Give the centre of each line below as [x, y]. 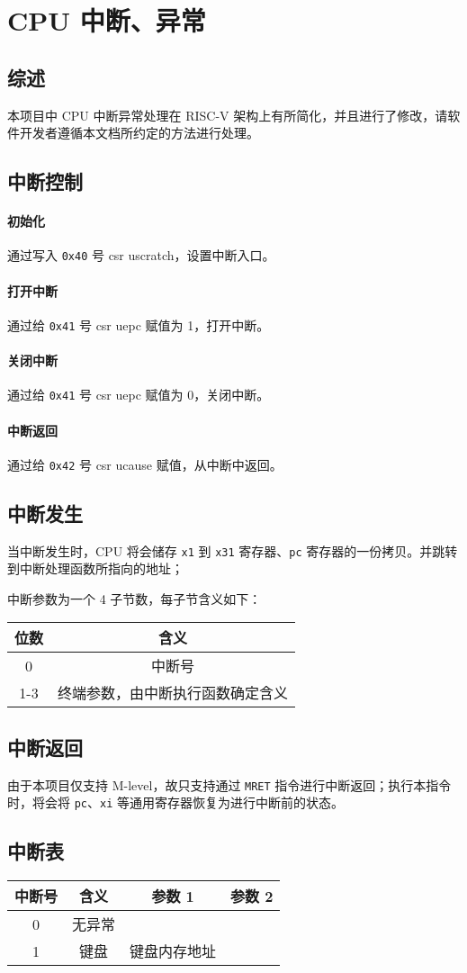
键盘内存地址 [173, 951]
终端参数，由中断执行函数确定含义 [173, 693]
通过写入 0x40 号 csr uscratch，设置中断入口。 [141, 255]
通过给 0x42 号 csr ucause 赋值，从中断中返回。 [145, 464]
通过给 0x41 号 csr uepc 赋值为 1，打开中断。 [139, 324]
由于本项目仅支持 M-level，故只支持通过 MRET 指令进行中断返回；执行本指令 [229, 784]
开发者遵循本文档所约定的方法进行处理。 [139, 133]
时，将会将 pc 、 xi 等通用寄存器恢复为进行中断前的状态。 [175, 802]
